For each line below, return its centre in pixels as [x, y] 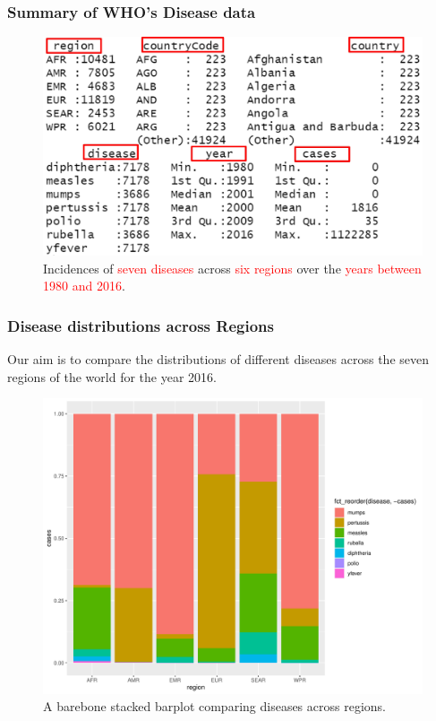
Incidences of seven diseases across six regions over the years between [232, 268]
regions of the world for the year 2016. [112, 376]
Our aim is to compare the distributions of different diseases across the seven [218, 359]
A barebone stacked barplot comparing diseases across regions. [214, 706]
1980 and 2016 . [84, 286]
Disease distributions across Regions [141, 325]
